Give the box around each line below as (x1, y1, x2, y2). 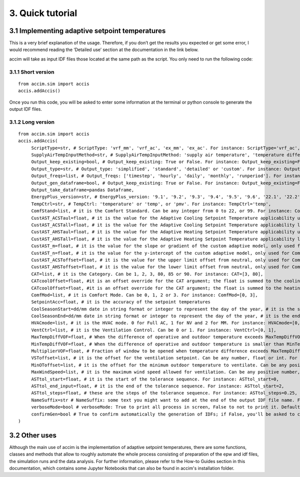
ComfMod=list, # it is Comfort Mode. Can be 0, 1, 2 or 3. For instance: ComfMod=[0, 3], (31, 292, 258, 298)
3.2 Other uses (9, 431, 57, 439)
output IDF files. (9, 106, 42, 112)
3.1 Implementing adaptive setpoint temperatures (9, 27, 166, 35)
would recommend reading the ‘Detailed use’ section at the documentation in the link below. (9, 47, 199, 53)
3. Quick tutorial (9, 8, 77, 19)
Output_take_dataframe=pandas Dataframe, (31, 187, 134, 193)
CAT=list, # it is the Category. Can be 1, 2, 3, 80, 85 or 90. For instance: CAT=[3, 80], (31, 271, 263, 277)
